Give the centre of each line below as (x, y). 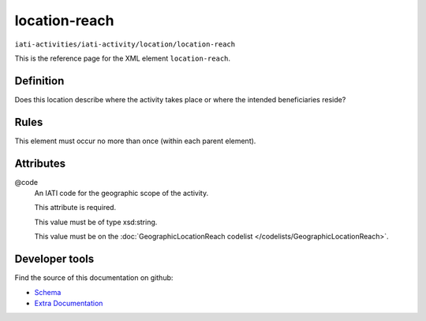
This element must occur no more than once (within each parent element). (135, 141)
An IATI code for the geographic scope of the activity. (121, 194)
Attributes (40, 163)
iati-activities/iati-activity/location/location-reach (125, 44)
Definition (39, 81)
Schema (48, 292)
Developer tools (54, 259)
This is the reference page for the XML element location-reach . (123, 58)
